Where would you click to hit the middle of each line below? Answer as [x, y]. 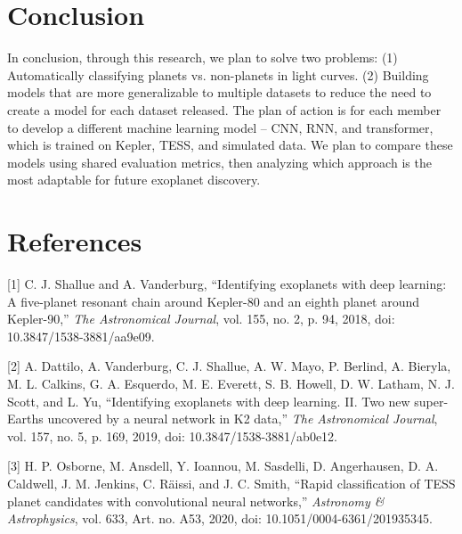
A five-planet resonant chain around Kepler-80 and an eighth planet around [214, 301]
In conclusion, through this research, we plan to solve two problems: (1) [203, 58]
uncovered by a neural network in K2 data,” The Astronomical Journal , [243, 419]
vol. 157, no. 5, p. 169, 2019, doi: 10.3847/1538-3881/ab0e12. [173, 435]
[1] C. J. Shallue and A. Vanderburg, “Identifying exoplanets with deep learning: [227, 283]
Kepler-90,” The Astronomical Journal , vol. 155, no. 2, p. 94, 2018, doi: [201, 319]
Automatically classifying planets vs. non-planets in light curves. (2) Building [218, 74]
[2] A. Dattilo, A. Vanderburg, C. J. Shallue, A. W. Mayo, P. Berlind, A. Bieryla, [229, 366]
